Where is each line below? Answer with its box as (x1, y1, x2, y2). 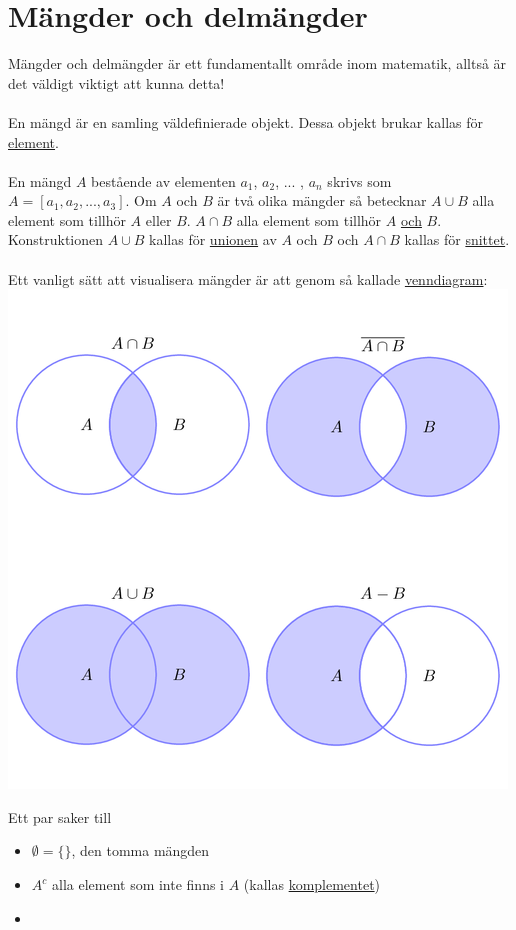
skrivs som (327, 170, 392, 191)
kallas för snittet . (404, 229, 510, 250)
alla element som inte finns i (51, 874, 225, 895)
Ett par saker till (8, 806, 112, 827)
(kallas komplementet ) (243, 874, 381, 895)
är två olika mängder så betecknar (217, 190, 427, 211)
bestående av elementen (91, 170, 236, 191)
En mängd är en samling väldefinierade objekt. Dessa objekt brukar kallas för (8, 111, 483, 132)
